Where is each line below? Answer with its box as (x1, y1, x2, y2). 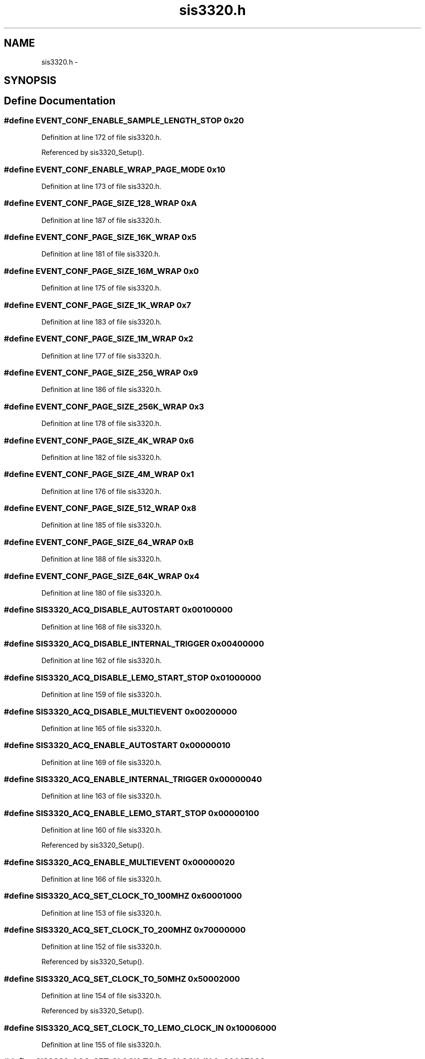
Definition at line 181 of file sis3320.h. (41, 250, 161, 258)
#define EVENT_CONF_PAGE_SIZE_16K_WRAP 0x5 (4, 232, 197, 242)
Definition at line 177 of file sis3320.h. (41, 351, 162, 360)
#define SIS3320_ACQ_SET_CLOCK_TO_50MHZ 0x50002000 (4, 974, 240, 984)
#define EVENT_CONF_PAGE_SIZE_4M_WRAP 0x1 (4, 469, 194, 479)
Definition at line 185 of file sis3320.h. (41, 521, 162, 529)
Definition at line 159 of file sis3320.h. (41, 690, 162, 699)
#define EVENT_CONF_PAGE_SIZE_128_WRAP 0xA (4, 198, 197, 208)
